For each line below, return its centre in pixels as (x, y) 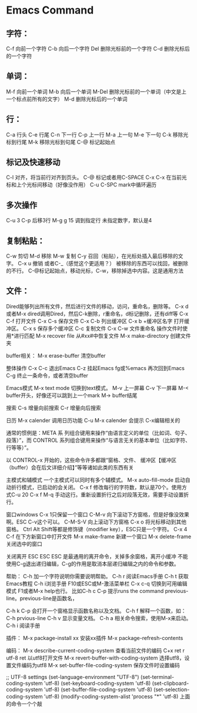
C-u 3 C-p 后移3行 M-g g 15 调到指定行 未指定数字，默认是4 (79, 221)
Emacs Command (50, 10)
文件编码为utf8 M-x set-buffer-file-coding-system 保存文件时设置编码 (96, 665)
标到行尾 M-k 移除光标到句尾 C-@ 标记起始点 (61, 142)
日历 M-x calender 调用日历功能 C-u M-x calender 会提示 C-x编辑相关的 (93, 420)
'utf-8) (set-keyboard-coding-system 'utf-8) (97, 683)
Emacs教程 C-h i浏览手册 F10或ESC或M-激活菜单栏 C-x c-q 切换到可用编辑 (97, 584)
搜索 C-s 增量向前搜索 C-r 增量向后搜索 (54, 408)
